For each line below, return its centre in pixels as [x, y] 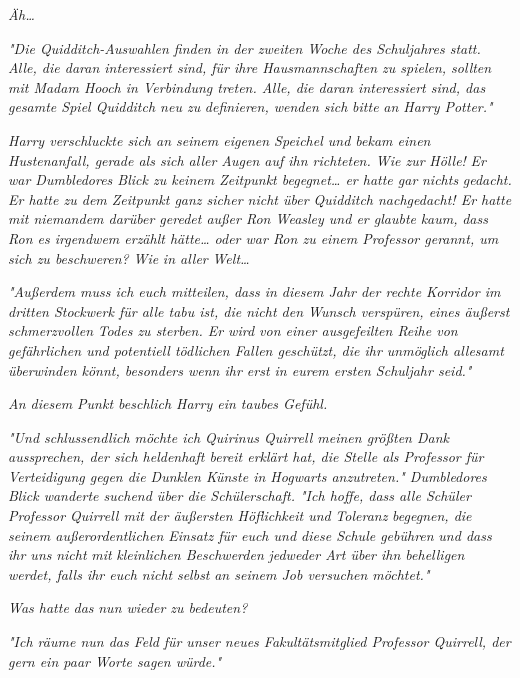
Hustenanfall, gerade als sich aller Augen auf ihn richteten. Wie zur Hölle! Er [247, 159]
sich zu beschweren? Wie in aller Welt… [129, 257]
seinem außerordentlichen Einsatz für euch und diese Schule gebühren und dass [250, 534]
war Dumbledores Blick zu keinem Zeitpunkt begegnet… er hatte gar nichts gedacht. [260, 179]
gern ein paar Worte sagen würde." [115, 660]
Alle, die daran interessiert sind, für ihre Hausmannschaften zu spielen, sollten [250, 67]
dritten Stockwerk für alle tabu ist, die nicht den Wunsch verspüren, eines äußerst [259, 310]
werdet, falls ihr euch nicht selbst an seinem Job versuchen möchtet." [219, 573]
